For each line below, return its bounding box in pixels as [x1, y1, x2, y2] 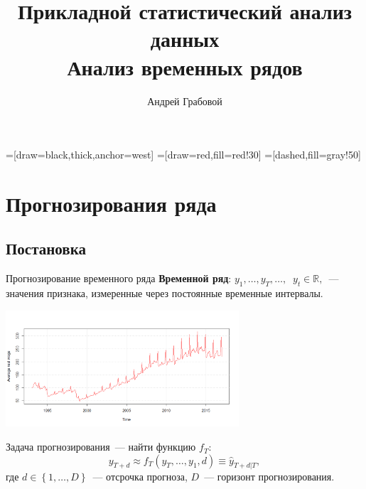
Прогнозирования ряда [6, 188, 217, 217]
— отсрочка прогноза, [92, 469, 188, 484]
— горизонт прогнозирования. [204, 469, 335, 484]
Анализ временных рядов [67, 52, 303, 81]
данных [150, 24, 220, 53]
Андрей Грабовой [147, 93, 222, 108]
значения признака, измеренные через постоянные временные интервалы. [6, 286, 323, 301]
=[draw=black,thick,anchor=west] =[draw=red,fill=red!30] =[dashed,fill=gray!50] [6, 147, 361, 162]
